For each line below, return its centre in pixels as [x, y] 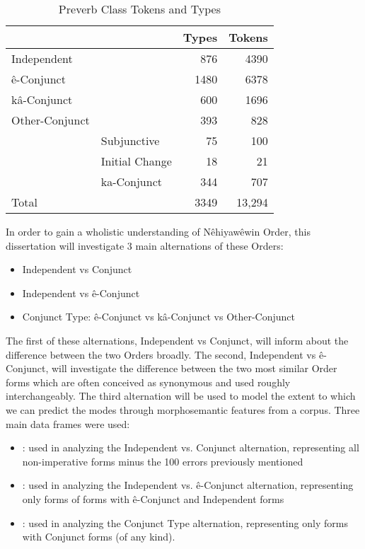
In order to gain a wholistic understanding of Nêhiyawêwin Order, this [158, 231]
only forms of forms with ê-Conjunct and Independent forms [153, 498]
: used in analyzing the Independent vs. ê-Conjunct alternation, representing [188, 485]
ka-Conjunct [131, 181]
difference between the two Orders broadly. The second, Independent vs [161, 354]
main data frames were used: [68, 423]
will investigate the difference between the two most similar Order [194, 368]
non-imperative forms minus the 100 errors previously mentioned [163, 461]
